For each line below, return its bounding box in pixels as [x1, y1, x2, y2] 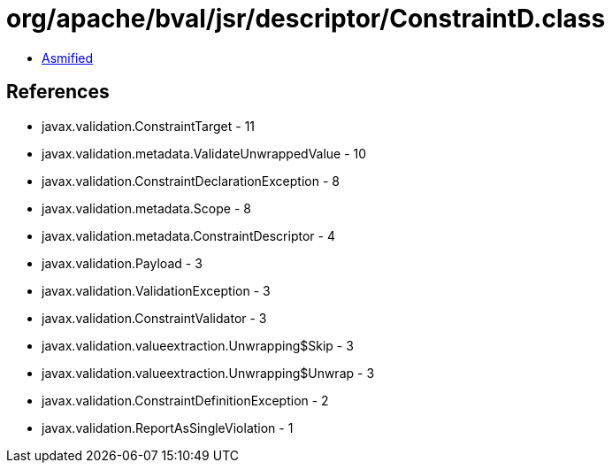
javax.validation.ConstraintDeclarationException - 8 [42, 173, 340, 189]
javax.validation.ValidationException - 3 [42, 282, 271, 298]
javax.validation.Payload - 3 [42, 255, 203, 271]
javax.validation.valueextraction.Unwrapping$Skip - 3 [42, 337, 354, 353]
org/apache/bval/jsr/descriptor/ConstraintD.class [6, 4, 606, 34]
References [6, 81, 110, 104]
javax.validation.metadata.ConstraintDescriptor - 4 [42, 227, 335, 243]
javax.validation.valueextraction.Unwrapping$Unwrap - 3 [42, 365, 375, 381]
